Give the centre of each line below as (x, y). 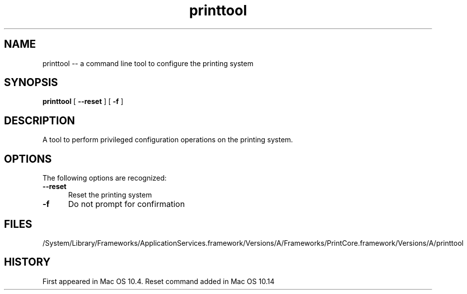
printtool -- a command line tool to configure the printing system (148, 63)
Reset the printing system (110, 195)
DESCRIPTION (40, 120)
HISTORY (27, 262)
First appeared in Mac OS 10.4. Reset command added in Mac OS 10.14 (159, 281)
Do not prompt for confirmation (126, 204)
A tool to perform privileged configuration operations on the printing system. (168, 140)
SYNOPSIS (31, 83)
